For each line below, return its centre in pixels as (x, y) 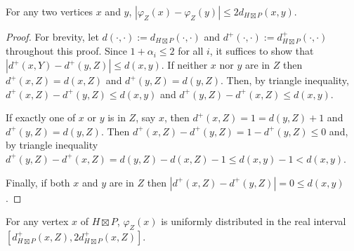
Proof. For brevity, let (52, 36)
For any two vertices (49, 11)
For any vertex (37, 221)
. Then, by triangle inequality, (285, 80)
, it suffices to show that (262, 51)
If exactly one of (41, 117)
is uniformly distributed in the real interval (254, 221)
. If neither (184, 65)
